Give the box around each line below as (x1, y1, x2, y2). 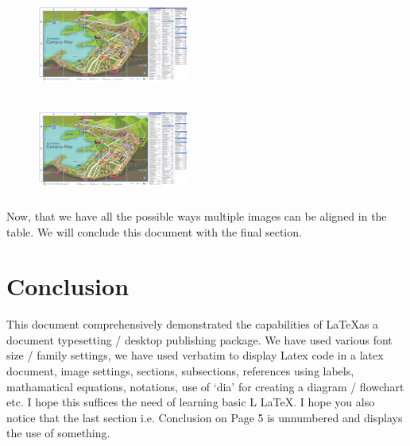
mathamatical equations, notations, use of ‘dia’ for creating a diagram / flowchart (6, 378, 404, 394)
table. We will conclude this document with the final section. (6, 223, 302, 240)
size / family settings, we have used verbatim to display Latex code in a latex (6, 347, 384, 363)
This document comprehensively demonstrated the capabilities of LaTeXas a (6, 316, 379, 333)
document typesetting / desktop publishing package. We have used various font (6, 331, 393, 348)
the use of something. (6, 425, 110, 441)
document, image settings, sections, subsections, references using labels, (6, 363, 354, 379)
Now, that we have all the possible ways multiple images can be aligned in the (6, 207, 387, 224)
